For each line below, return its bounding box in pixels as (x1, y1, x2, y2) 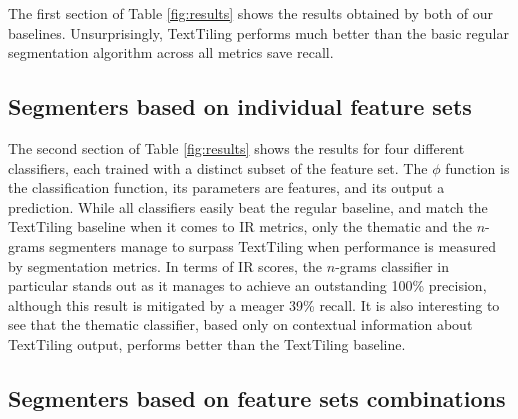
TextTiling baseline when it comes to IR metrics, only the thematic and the (8, 216, 472, 237)
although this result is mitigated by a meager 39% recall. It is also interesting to (8, 294, 500, 315)
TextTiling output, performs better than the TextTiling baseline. (8, 333, 406, 354)
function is (445, 157, 510, 178)
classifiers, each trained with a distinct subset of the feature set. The (8, 157, 428, 178)
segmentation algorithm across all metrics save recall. (8, 42, 334, 63)
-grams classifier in (335, 255, 450, 276)
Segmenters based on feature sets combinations (8, 382, 506, 413)
